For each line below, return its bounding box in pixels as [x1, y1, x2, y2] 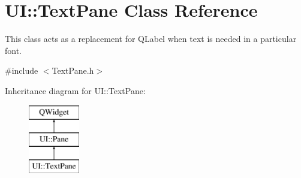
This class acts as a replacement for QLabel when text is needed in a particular [5, 32, 297, 45]
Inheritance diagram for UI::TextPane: [5, 84, 146, 96]
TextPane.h [52, 64, 94, 77]
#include [5, 64, 38, 77]
